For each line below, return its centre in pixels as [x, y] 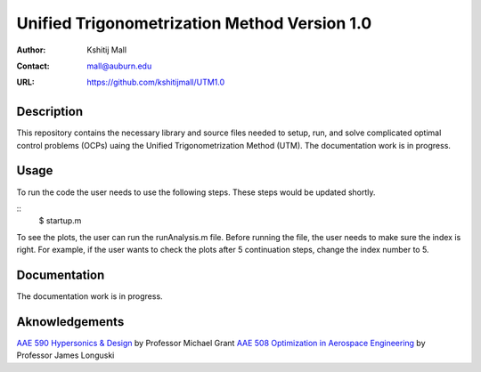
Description [50, 112]
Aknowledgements [70, 322]
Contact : [33, 66]
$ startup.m [60, 221]
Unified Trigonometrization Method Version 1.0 [194, 23]
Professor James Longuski [65, 355]
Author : [31, 50]
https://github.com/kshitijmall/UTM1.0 [156, 82]
